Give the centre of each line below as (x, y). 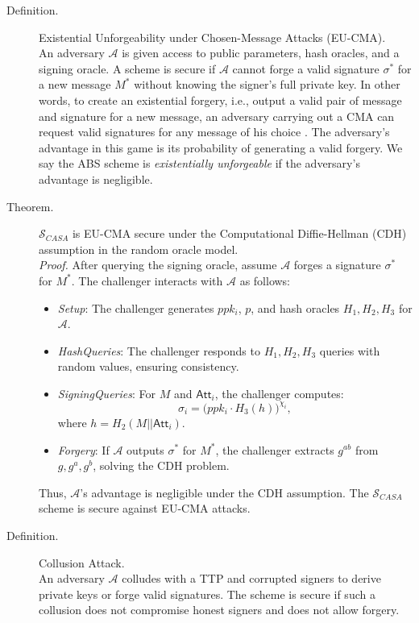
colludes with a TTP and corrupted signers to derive (251, 578)
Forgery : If (83, 449)
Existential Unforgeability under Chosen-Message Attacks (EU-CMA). (212, 37)
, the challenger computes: (279, 393)
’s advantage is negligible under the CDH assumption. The (224, 492)
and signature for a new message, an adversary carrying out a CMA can (217, 116)
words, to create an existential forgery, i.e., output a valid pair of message (220, 100)
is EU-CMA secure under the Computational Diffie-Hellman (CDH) (239, 233)
